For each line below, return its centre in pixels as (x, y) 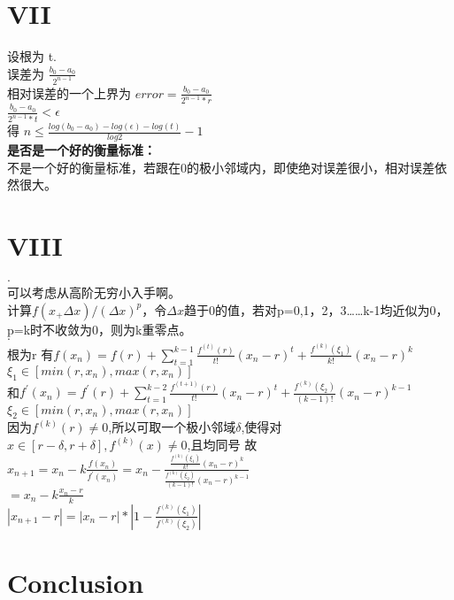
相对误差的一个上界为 (69, 92)
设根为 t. (32, 56)
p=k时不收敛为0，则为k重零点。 (100, 329)
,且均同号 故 (222, 444)
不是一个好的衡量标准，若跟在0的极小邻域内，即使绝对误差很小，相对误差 (221, 167)
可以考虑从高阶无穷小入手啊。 (94, 292)
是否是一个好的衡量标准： (81, 150)
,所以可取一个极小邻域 (172, 427)
